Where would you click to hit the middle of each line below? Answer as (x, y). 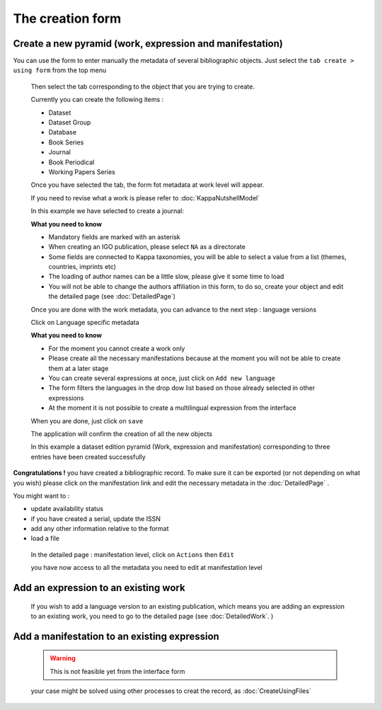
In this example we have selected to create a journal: (107, 211)
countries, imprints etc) (82, 267)
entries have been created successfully (88, 457)
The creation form (67, 18)
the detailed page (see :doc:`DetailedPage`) (112, 297)
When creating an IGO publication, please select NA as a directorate (147, 247)
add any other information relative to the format (100, 529)
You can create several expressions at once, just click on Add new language (162, 378)
